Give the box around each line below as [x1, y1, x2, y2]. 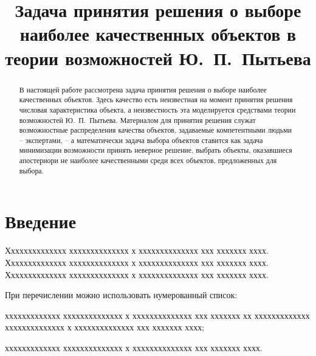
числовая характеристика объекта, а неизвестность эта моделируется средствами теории [19, 104, 296, 114]
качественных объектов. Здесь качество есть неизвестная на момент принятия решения [19, 94, 293, 105]
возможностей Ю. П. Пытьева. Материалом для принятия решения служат [19, 114, 256, 125]
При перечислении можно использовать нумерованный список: [5, 288, 238, 301]
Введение [5, 209, 77, 234]
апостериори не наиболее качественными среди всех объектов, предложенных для [19, 155, 277, 166]
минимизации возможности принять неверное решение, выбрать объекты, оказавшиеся [19, 145, 292, 155]
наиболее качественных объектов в [19, 21, 297, 46]
